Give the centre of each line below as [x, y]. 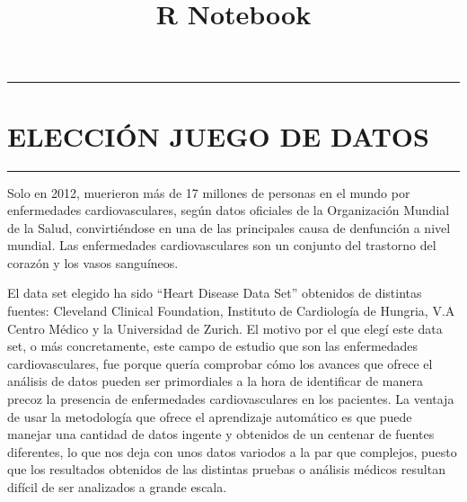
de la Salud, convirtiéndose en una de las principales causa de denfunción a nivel [229, 227]
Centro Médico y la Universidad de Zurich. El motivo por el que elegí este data [225, 328]
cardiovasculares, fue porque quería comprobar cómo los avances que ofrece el [220, 363]
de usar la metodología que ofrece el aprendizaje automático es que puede [210, 416]
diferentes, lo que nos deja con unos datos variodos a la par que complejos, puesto [232, 451]
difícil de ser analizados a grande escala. [117, 487]
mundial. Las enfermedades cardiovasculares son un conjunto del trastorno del [222, 245]
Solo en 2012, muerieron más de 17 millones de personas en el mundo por [209, 192]
